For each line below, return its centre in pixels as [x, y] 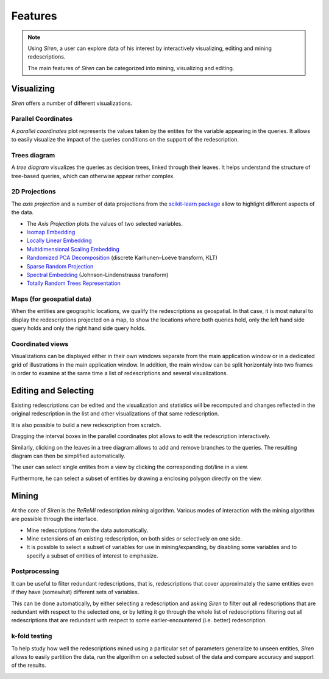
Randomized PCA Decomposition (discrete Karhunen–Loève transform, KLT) [122, 258]
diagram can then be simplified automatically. [68, 456]
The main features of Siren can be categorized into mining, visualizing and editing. [131, 68]
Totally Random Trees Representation [74, 283]
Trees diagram [33, 155]
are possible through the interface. [55, 519]
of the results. [29, 666]
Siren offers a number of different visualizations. [72, 103]
